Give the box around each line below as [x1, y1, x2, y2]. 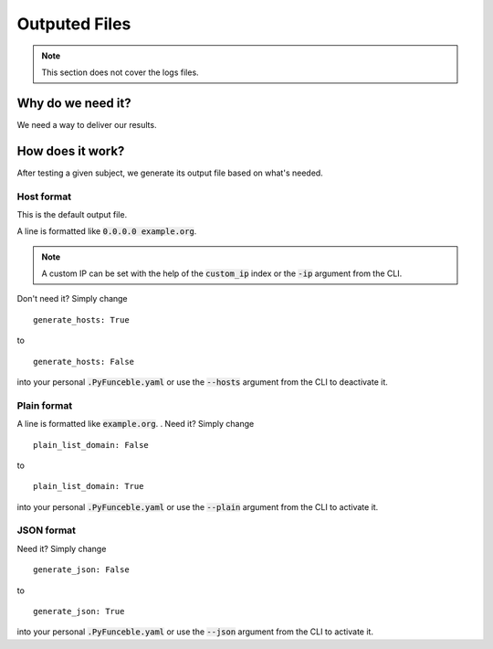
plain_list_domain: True [33, 481, 144, 492]
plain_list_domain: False [33, 440, 150, 450]
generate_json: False [33, 565, 130, 575]
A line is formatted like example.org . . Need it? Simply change [16, 419, 255, 430]
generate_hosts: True [33, 314, 130, 324]
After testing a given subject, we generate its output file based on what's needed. [16, 167, 323, 178]
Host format [16, 190, 72, 203]
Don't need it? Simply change [16, 293, 128, 304]
